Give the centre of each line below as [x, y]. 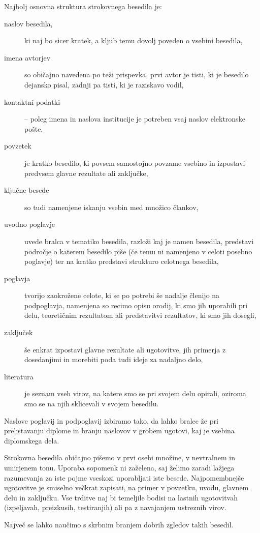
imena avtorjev [27, 57]
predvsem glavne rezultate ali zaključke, [86, 173]
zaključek [19, 332]
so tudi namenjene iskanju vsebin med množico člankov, [111, 207]
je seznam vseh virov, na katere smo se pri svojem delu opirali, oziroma [135, 393]
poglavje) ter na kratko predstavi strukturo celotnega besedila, [122, 261]
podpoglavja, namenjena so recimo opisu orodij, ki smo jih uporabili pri [136, 305]
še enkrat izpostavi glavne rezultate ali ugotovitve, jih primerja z [125, 349]
